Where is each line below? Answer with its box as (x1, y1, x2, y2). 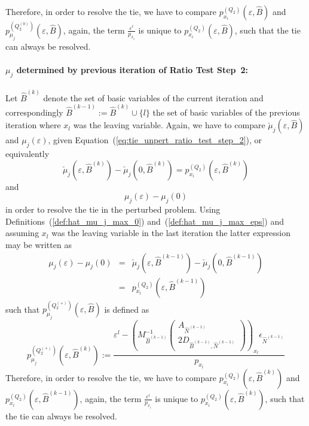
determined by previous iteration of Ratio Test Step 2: (16, 64, 249, 76)
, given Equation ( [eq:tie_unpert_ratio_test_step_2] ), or (48, 134, 262, 146)
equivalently (5, 147, 50, 160)
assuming (5, 226, 39, 239)
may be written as (5, 238, 72, 250)
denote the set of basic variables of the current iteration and (43, 91, 264, 104)
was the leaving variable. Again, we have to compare (73, 119, 265, 131)
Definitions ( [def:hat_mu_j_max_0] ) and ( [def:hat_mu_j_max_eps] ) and (5, 214, 284, 227)
